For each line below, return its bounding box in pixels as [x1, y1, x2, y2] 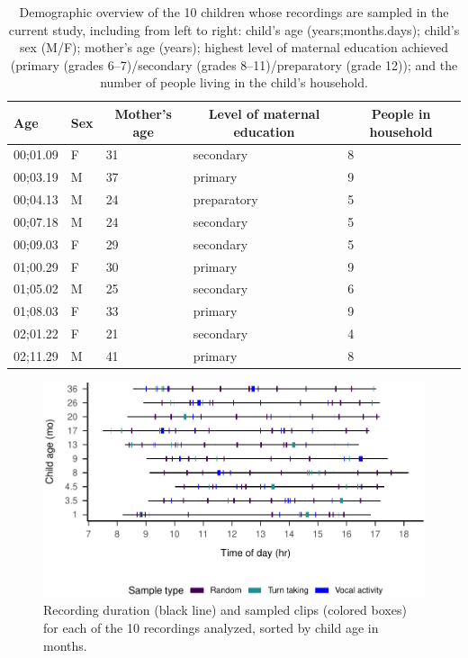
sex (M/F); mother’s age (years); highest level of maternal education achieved [19, 38, 449, 57]
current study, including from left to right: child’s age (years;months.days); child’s [8, 20, 460, 39]
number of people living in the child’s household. [100, 73, 368, 92]
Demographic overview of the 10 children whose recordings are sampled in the [19, 3, 449, 21]
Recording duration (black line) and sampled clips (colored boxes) [43, 600, 407, 619]
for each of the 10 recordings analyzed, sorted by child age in [43, 617, 379, 636]
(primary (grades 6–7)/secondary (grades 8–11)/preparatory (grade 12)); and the [10, 55, 458, 74]
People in [371, 104, 431, 122]
